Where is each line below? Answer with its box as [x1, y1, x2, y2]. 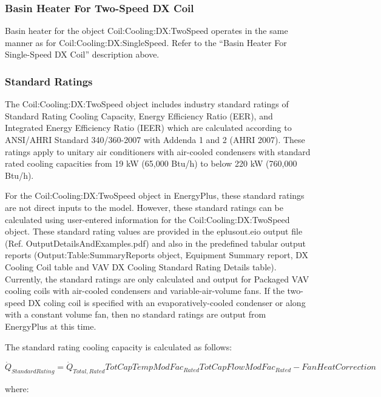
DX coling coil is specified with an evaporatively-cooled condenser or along [28, 296, 306, 309]
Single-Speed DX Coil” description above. [5, 48, 160, 61]
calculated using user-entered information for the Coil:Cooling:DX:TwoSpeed [5, 213, 290, 225]
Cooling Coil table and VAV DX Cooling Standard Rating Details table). [5, 260, 277, 273]
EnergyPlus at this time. [5, 319, 96, 332]
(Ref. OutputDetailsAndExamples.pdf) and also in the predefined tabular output [5, 236, 306, 249]
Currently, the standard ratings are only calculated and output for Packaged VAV [5, 272, 309, 285]
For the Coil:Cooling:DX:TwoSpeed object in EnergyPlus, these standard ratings [5, 189, 305, 202]
